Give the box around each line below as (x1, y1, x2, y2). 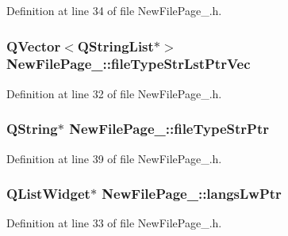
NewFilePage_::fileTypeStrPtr (69, 119, 270, 139)
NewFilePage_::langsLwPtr (102, 184, 282, 204)
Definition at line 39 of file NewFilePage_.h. (6, 150, 222, 166)
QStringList (77, 36, 154, 55)
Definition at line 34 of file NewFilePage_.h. (6, 2, 222, 18)
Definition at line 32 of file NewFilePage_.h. (6, 85, 222, 101)
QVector (6, 36, 61, 55)
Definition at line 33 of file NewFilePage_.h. (6, 215, 222, 231)
